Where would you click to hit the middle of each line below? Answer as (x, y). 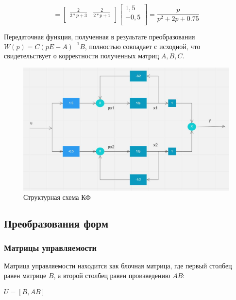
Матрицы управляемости (51, 247)
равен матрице (25, 275)
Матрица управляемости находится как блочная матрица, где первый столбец (118, 266)
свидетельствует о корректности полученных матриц (82, 56)
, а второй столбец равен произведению (112, 275)
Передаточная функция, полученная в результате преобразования (100, 37)
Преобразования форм (56, 223)
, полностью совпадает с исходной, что (143, 46)
